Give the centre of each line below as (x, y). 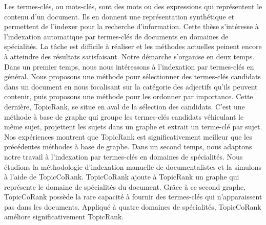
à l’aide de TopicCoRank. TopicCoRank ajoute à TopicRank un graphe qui (122, 177)
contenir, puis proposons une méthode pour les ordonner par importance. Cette (129, 96)
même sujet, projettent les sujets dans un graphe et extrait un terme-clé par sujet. (133, 127)
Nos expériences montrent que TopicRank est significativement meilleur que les (128, 136)
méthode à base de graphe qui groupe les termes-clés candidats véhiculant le (124, 116)
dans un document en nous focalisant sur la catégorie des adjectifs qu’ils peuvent (131, 86)
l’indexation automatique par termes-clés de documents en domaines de (116, 36)
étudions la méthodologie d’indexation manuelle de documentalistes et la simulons (133, 166)
